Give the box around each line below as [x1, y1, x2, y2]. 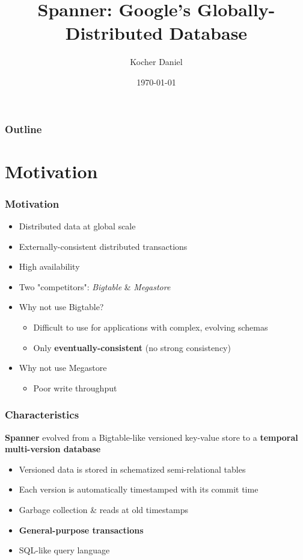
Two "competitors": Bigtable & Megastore [19, 280, 171, 293]
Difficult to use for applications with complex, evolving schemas [33, 320, 268, 333]
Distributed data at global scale [19, 220, 136, 232]
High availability [19, 260, 80, 273]
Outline [5, 121, 42, 136]
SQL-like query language [19, 544, 110, 556]
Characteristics [5, 407, 79, 422]
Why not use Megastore [19, 361, 107, 374]
